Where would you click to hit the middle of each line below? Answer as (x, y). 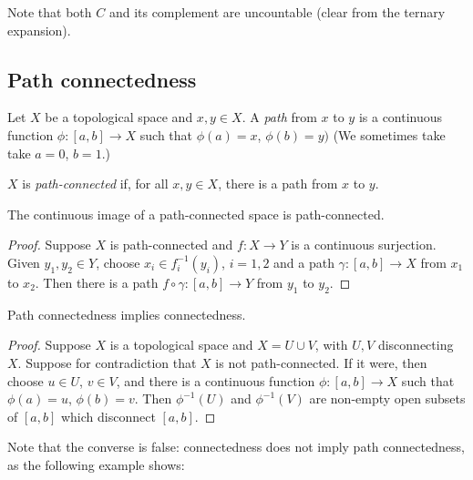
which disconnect (108, 416)
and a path (304, 262)
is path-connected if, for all (95, 184)
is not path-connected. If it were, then (321, 362)
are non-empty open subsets (387, 398)
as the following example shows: (96, 464)
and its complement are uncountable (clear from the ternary (277, 12)
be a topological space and (119, 117)
